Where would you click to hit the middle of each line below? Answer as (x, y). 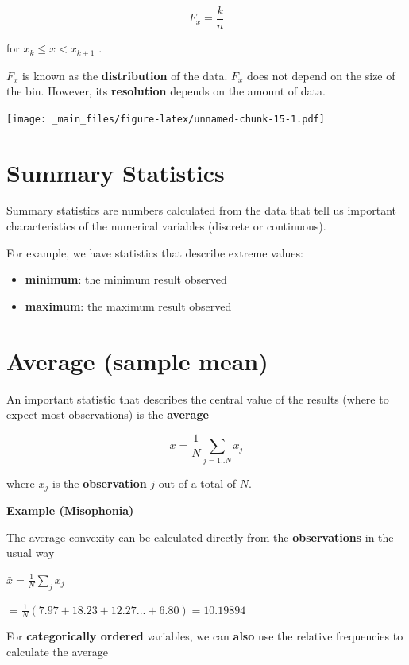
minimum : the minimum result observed (126, 279)
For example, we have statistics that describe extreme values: (155, 252)
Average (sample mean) (137, 360)
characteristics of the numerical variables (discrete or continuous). (166, 226)
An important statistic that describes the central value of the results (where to (198, 398)
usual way (31, 553)
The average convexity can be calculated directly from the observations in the (200, 537)
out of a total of (197, 483)
